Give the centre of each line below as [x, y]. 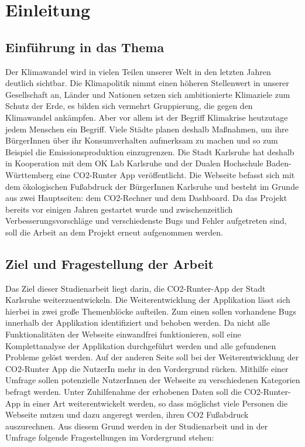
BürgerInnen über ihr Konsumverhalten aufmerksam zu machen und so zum [142, 140]
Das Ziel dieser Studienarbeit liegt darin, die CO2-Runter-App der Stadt [136, 288]
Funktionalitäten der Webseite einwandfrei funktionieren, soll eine [123, 334]
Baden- [279, 163]
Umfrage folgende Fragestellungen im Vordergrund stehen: [110, 437]
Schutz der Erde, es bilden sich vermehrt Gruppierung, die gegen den [129, 106]
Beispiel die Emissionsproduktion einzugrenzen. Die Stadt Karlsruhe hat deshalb [150, 151]
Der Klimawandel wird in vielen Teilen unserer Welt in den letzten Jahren [138, 71]
